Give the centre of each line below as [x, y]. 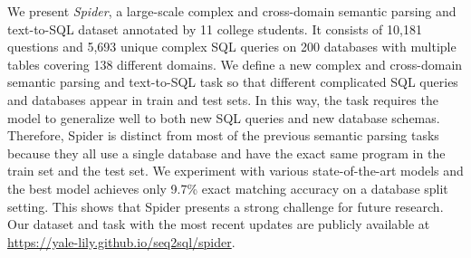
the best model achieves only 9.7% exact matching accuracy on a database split [228, 188]
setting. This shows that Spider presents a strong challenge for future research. [226, 206]
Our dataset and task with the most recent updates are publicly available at [219, 224]
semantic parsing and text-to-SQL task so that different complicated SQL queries [233, 82]
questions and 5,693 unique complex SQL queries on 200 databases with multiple [232, 47]
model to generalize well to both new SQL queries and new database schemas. [224, 117]
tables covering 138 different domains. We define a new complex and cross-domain [235, 64]
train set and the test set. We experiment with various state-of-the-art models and [235, 171]
